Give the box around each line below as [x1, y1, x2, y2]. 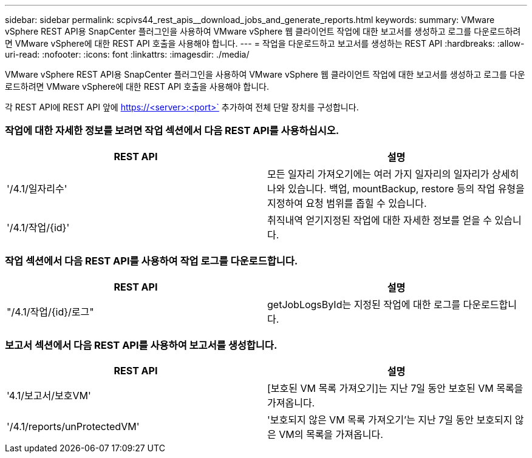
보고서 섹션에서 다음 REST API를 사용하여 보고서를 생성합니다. [5, 338, 278, 351]
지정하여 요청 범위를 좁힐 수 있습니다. [267, 197, 427, 209]
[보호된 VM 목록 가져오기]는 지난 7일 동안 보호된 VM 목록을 [267, 382, 523, 395]
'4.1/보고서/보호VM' [7, 389, 91, 402]
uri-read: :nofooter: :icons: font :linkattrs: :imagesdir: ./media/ [5, 49, 250, 59]
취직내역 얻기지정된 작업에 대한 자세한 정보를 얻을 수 [267, 214, 493, 226]
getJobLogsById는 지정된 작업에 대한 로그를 [267, 298, 461, 311]
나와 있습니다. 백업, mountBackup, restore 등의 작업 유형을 [267, 182, 525, 195]
